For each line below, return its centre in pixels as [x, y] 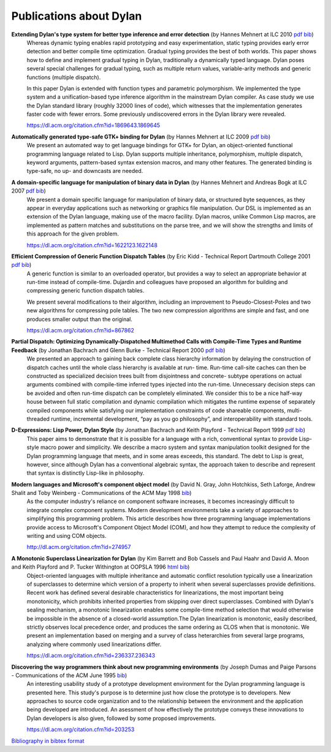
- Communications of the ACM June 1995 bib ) [69, 675]
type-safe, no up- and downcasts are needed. [85, 171]
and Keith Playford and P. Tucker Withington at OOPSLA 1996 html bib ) [101, 567]
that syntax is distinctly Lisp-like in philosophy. [86, 473]
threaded [38, 419]
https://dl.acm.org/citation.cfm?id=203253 [81, 729]
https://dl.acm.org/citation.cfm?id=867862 [81, 331]
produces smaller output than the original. [80, 319]
